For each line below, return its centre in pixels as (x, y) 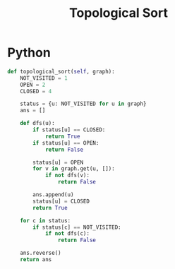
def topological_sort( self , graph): (61, 71)
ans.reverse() (41, 253)
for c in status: (46, 220)
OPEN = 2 (33, 85)
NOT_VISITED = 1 (44, 78)
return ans (36, 260)
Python (29, 53)
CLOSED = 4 (36, 91)
